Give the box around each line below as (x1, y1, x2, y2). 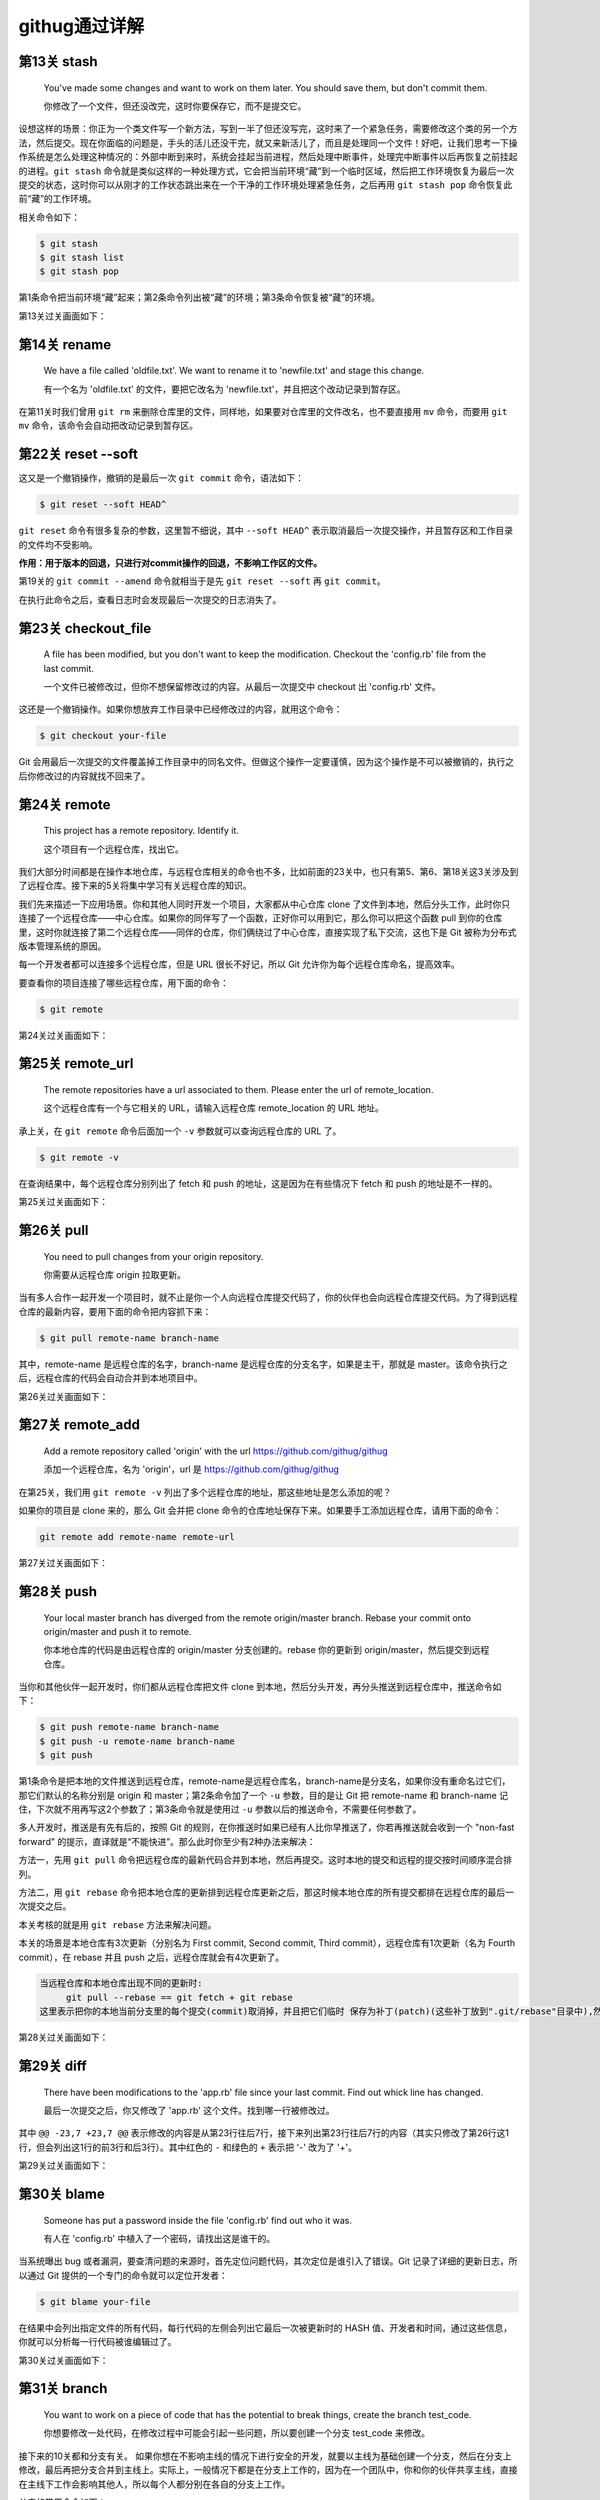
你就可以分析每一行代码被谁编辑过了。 (18, 2336, 177, 2348)
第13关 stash (18, 53, 99, 70)
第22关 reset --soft (18, 446, 139, 463)
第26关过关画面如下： (18, 1390, 109, 1402)
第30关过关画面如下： (18, 2354, 109, 2366)
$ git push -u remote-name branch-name (39, 1735, 235, 1747)
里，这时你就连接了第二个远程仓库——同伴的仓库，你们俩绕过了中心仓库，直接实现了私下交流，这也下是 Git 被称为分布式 (18, 926, 517, 938)
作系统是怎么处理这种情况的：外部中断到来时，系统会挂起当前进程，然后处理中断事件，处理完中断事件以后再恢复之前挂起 (18, 151, 518, 163)
